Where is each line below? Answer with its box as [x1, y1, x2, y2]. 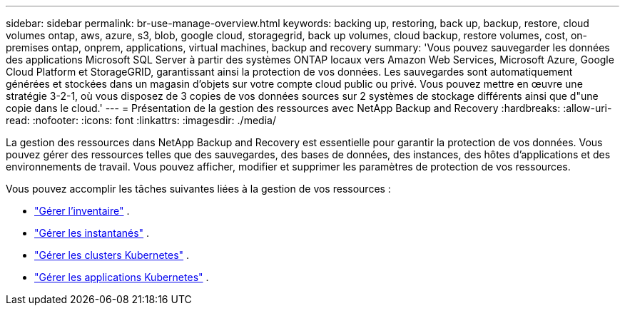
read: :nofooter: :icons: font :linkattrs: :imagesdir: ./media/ [6, 114, 276, 126]
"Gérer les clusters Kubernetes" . [34, 249, 190, 261]
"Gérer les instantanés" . [34, 227, 150, 239]
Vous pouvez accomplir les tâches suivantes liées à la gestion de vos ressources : [6, 183, 391, 195]
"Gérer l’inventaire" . [34, 205, 130, 217]
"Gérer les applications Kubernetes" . [34, 271, 209, 283]
